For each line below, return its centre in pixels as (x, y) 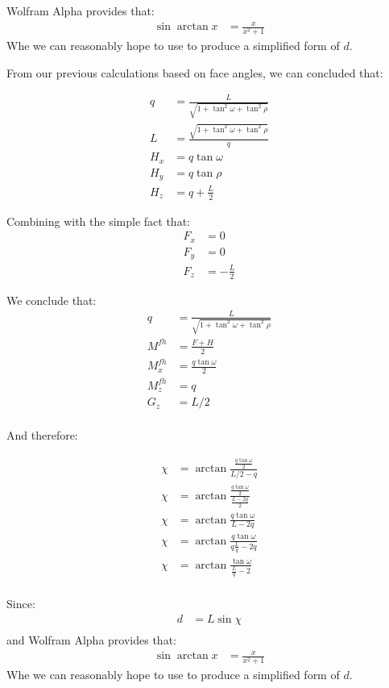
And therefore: (42, 435)
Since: (21, 604)
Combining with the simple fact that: (98, 221)
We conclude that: (52, 300)
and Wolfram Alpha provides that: (91, 640)
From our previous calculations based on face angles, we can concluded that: (195, 72)
